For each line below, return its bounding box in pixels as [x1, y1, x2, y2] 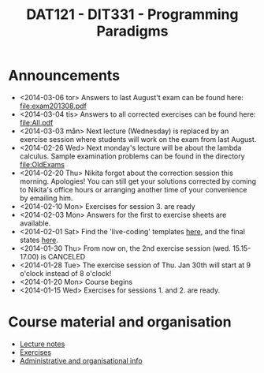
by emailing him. [19, 193, 73, 203]
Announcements [8, 67, 121, 84]
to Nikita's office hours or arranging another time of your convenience [19, 185, 247, 194]
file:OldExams [19, 159, 65, 169]
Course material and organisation [8, 313, 232, 331]
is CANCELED [40, 252, 86, 261]
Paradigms [96, 22, 169, 40]
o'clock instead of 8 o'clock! [19, 268, 112, 278]
